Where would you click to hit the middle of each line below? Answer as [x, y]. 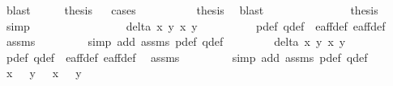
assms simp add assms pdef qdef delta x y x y [176, 41]
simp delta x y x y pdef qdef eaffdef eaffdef [196, 25]
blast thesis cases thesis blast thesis [192, 10]
